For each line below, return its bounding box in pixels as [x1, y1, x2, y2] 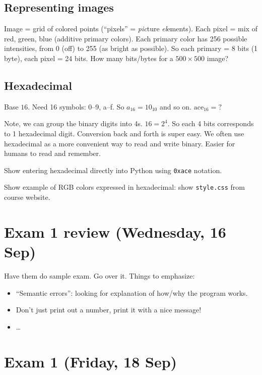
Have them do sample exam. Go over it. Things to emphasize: [4, 270, 195, 281]
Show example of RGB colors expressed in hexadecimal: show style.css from [4, 182, 245, 192]
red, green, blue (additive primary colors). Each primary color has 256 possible [4, 33, 247, 43]
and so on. [159, 101, 192, 112]
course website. [4, 192, 50, 202]
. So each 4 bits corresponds [167, 118, 254, 129]
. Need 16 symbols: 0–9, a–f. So [28, 101, 124, 112]
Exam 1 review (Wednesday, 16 [4, 221, 226, 242]
